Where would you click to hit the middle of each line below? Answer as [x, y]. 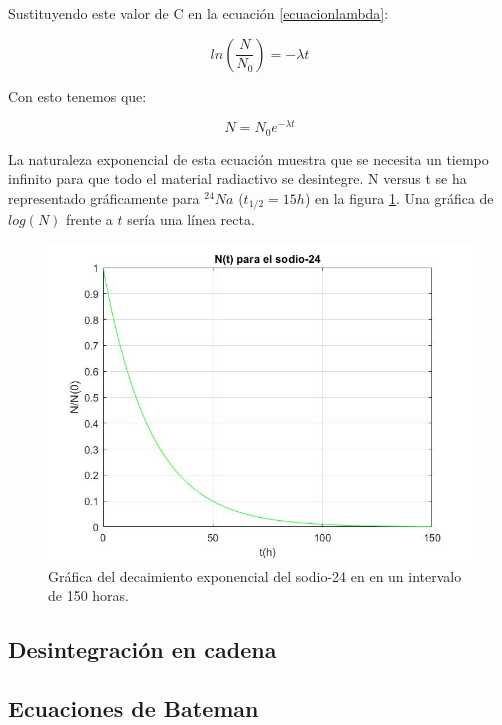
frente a [89, 219]
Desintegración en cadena [142, 649]
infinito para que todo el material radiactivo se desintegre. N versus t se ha [237, 178]
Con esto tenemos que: [77, 95]
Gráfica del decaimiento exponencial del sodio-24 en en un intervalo [255, 575]
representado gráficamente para [104, 197]
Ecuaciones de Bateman [133, 707]
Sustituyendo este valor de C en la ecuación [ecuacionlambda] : [198, 13]
